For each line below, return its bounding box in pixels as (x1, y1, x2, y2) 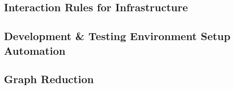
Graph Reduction (4, 71, 94, 87)
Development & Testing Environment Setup (4, 28, 231, 44)
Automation (4, 43, 65, 58)
